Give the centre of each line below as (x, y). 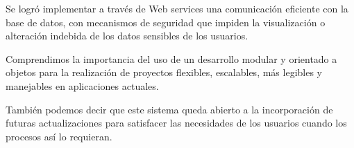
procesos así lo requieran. (59, 136)
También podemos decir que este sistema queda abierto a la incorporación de (169, 109)
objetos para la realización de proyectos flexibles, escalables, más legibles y (164, 72)
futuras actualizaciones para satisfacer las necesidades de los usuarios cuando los (176, 123)
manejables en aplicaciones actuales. (82, 85)
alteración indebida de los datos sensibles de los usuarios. (127, 36)
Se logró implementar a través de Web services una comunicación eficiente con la (177, 8)
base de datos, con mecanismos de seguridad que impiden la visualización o (166, 22)
